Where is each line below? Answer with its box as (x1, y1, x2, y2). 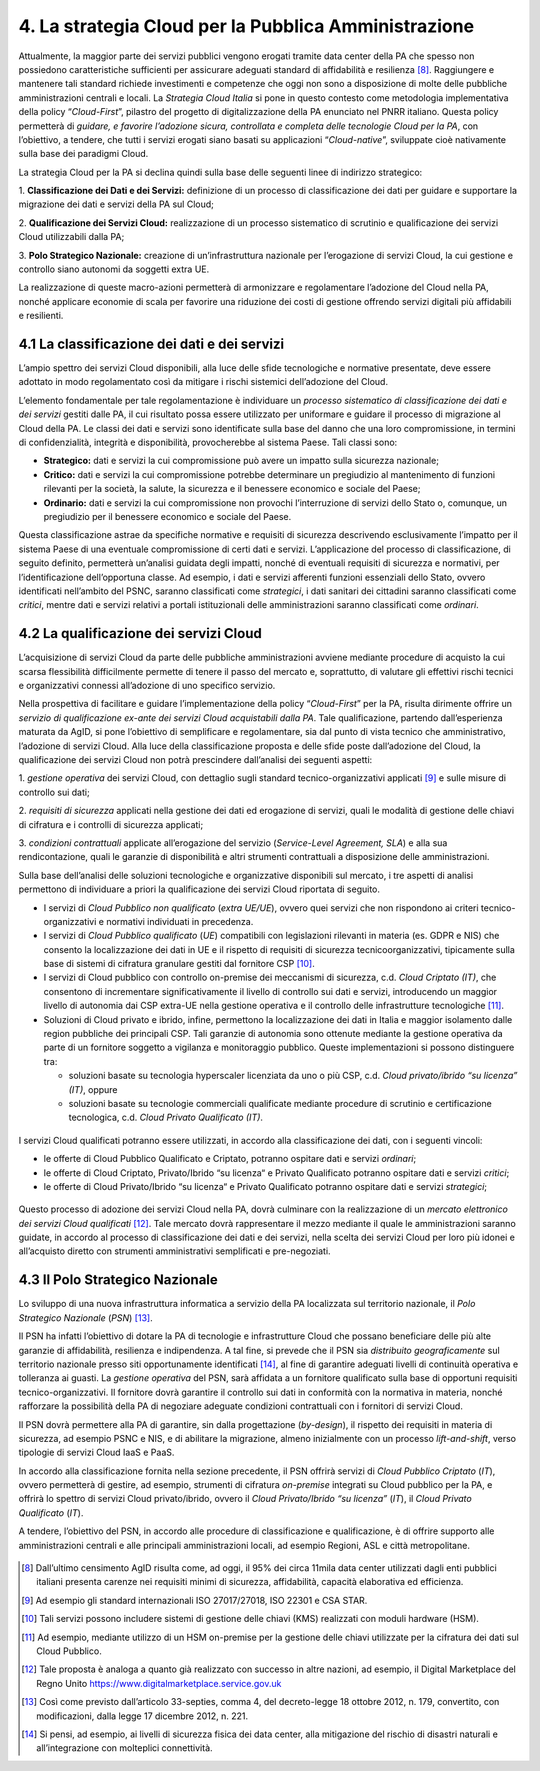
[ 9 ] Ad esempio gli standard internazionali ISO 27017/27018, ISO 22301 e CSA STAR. (21, 1594, 368, 1606)
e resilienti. (18, 310, 64, 322)
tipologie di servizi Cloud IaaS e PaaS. (18, 1446, 175, 1459)
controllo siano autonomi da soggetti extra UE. (18, 263, 210, 275)
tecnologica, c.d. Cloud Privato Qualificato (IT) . (68, 1111, 264, 1124)
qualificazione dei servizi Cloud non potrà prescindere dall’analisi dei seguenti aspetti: (18, 753, 373, 765)
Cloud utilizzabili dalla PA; (18, 231, 125, 243)
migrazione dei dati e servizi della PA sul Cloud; (18, 198, 215, 210)
